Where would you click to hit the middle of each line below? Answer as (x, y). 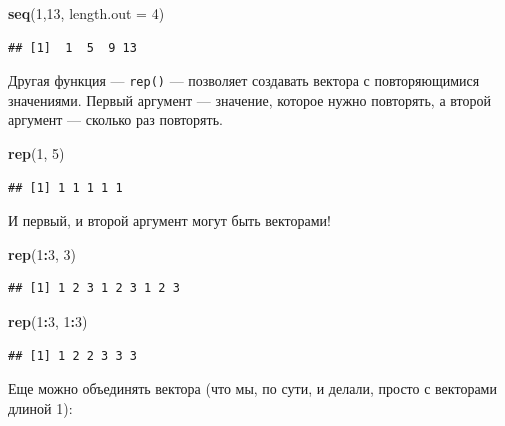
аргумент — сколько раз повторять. (115, 119)
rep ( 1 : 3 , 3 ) (42, 253)
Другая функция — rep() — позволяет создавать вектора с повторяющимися (244, 80)
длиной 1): (40, 407)
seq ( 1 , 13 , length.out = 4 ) (86, 13)
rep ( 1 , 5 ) (36, 153)
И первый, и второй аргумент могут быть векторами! (169, 220)
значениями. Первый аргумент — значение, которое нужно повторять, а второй (249, 99)
